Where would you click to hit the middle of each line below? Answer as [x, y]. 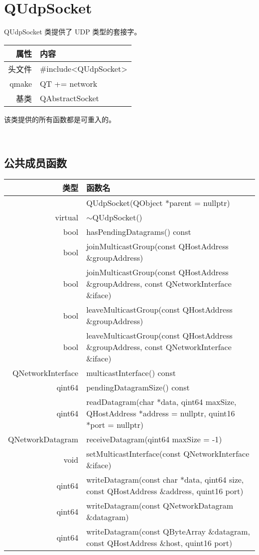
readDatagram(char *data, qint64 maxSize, [161, 402]
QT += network [69, 83]
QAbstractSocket [69, 98]
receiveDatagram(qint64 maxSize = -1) [154, 439]
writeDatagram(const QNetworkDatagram [160, 506]
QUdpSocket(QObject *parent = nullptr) [158, 203]
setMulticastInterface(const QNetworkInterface [168, 454]
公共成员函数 [35, 163]
